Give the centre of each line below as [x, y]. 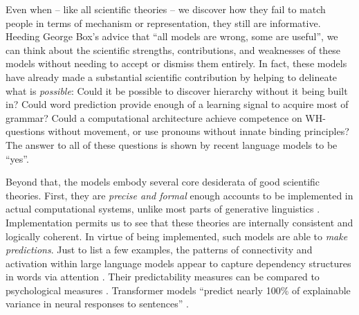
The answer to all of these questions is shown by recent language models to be [172, 144]
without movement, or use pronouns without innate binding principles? [199, 131]
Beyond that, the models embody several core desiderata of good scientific [163, 182]
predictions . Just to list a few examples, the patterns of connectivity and [159, 250]
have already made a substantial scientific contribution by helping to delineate [172, 76]
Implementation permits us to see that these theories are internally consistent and [179, 222]
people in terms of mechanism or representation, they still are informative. [163, 22]
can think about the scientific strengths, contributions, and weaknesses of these [173, 49]
